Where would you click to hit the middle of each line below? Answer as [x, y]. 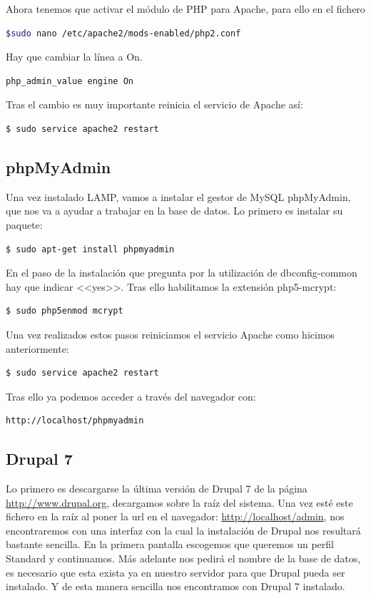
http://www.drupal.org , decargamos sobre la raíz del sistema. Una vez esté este [179, 502]
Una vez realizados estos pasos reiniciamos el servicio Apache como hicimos [171, 334]
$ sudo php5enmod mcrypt [65, 311]
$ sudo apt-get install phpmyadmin [90, 249]
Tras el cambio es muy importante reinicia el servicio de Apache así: [154, 104]
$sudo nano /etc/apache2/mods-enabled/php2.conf [123, 33]
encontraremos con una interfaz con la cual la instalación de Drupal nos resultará [183, 530]
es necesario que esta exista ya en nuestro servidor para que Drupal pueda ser [176, 572]
